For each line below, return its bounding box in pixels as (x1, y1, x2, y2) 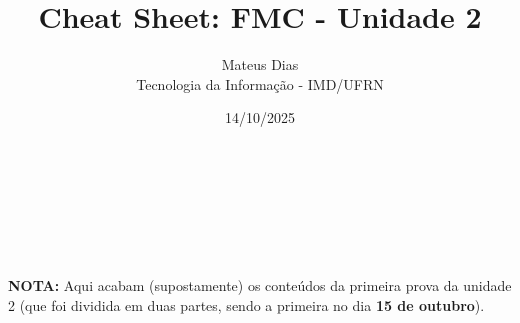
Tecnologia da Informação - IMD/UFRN (136, 73, 384, 94)
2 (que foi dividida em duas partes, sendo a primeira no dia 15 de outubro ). (8, 294, 485, 315)
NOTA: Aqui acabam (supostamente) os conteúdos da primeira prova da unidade (8, 275, 512, 296)
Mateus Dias (221, 54, 299, 75)
